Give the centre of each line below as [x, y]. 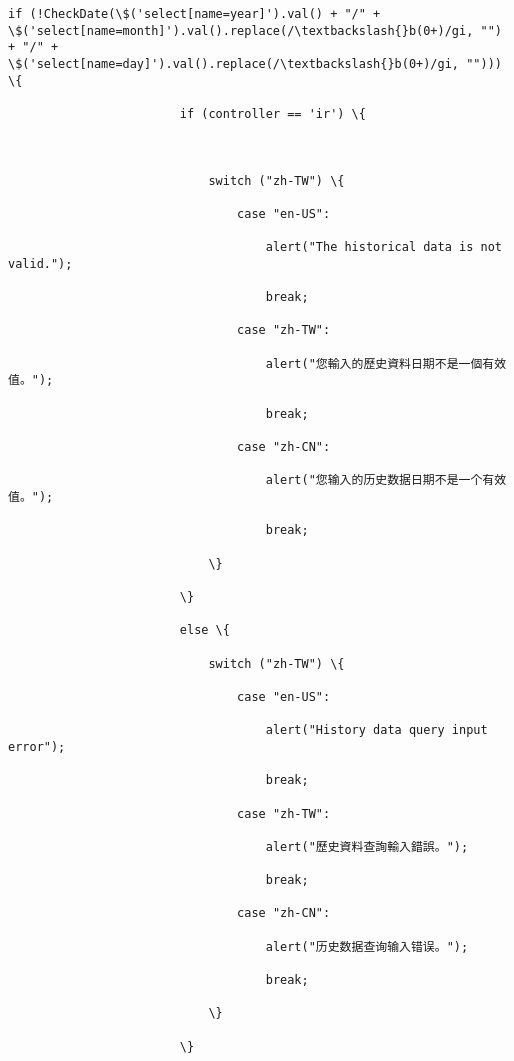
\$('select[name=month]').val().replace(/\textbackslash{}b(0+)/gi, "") [255, 30]
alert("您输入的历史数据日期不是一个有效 [386, 480]
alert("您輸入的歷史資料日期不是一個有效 [386, 363]
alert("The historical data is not [383, 247]
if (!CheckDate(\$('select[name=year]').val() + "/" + [194, 14]
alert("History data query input [376, 730]
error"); [37, 746]
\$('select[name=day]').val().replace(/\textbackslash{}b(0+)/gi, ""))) [255, 63]
